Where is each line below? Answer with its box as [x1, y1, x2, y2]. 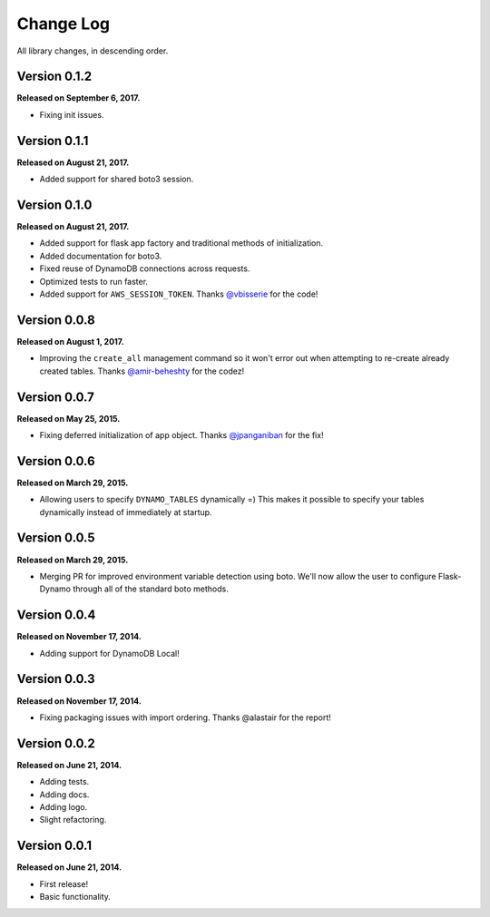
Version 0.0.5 [16, 531, 95, 546]
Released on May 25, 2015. [16, 413, 121, 424]
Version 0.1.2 [16, 69, 93, 84]
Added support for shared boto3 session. [39, 173, 194, 185]
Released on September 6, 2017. [16, 93, 141, 103]
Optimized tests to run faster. [39, 276, 149, 287]
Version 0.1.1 [16, 132, 89, 149]
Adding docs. [39, 789, 90, 800]
